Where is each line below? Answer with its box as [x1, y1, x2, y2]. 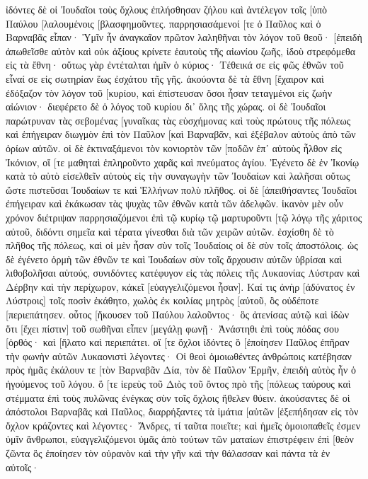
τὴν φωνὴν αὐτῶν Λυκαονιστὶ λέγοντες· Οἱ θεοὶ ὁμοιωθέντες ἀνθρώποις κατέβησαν [6, 348, 352, 363]
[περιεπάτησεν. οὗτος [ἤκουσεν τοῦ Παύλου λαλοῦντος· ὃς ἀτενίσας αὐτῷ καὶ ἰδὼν [6, 307, 350, 322]
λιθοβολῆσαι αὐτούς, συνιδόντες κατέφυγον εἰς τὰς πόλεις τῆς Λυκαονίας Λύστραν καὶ [6, 265, 360, 280]
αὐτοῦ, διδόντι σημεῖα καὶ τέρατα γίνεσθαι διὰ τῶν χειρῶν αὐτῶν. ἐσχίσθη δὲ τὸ [6, 224, 334, 238]
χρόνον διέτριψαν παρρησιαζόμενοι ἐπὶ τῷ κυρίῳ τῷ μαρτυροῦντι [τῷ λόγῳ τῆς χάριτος [6, 209, 362, 224]
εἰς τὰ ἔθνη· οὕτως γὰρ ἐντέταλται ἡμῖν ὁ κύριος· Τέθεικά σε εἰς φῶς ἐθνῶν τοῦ [6, 57, 344, 72]
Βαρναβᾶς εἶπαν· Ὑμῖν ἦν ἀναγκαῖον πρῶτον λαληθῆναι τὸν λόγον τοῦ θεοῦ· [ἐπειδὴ [6, 30, 362, 45]
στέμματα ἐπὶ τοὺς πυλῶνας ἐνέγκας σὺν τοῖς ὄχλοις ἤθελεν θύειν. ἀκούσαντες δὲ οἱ [6, 390, 350, 405]
